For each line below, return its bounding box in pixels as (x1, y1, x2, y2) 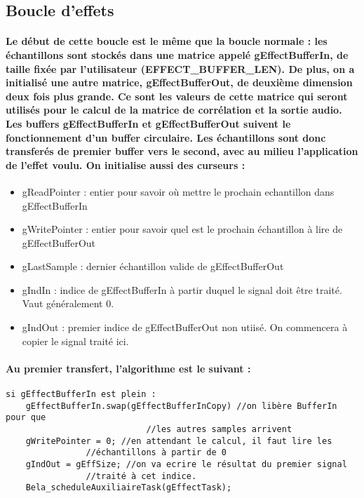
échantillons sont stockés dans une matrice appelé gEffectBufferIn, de (6, 47, 349, 62)
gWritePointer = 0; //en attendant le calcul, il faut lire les (25, 436, 332, 446)
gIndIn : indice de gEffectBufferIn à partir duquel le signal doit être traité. (22, 282, 342, 297)
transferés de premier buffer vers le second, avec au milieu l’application (6, 144, 358, 159)
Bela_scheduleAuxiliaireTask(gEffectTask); (25, 483, 232, 493)
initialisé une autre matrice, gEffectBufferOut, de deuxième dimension (6, 75, 353, 90)
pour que (6, 412, 46, 423)
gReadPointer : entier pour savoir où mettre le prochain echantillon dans (22, 184, 335, 198)
